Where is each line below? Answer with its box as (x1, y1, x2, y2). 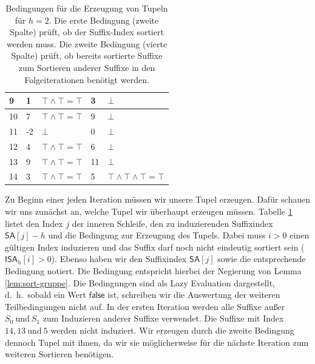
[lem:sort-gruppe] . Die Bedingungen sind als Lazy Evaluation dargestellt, (5, 276, 275, 289)
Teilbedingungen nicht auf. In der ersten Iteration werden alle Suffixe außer (5, 300, 285, 312)
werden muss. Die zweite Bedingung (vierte (6, 37, 168, 50)
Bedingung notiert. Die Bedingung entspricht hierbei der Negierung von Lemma (5, 265, 302, 277)
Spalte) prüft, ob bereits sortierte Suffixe (11, 49, 163, 62)
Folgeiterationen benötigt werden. (24, 73, 149, 86)
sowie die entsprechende (217, 252, 306, 265)
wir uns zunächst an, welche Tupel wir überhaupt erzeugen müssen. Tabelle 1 (5, 205, 293, 218)
